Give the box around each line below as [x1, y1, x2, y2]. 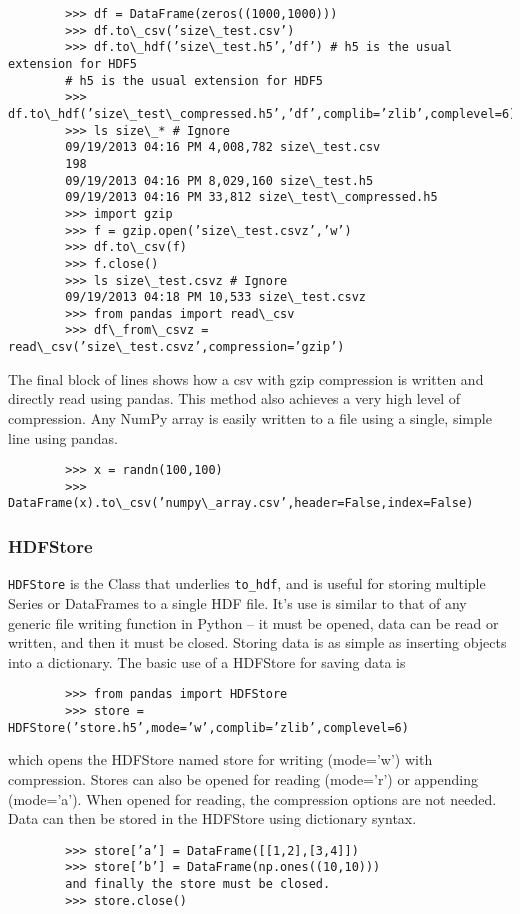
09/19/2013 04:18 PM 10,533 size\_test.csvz [65, 290, 366, 305]
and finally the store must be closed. [65, 877, 331, 892]
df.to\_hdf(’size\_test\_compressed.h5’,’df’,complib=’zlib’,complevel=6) [8, 106, 517, 121]
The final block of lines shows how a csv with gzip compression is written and [8, 368, 484, 389]
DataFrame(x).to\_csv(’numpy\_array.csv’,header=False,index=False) [8, 496, 474, 511]
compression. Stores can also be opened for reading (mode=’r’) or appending [8, 768, 478, 789]
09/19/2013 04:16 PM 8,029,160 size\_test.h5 [65, 173, 374, 188]
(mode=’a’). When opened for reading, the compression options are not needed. [8, 788, 497, 809]
